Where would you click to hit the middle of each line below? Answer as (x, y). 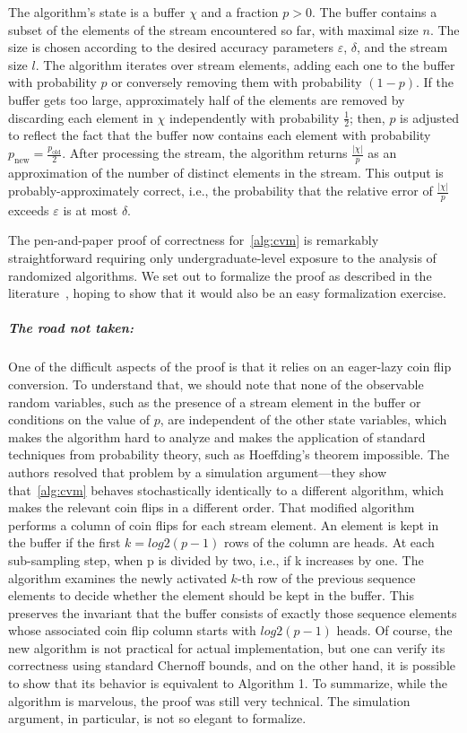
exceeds (29, 209)
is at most (91, 209)
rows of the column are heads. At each (329, 542)
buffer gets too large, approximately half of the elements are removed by (207, 99)
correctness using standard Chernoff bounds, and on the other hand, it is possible (232, 665)
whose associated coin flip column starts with (132, 630)
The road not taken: (71, 328)
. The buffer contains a (374, 12)
